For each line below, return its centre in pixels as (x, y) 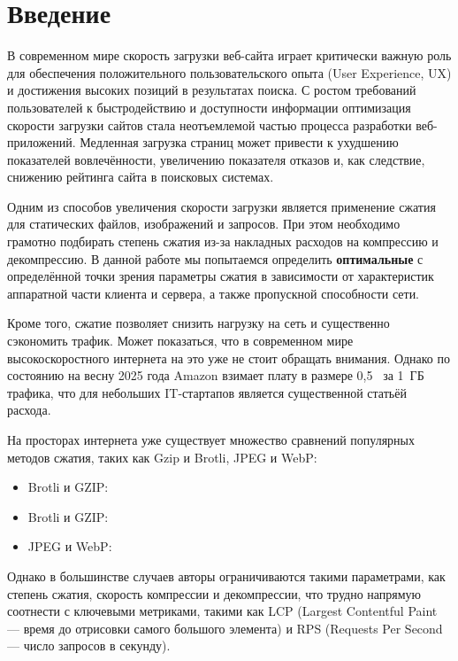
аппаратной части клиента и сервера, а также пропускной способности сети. (214, 293)
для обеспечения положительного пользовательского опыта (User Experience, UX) (229, 72)
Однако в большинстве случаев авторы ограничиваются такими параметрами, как (226, 575)
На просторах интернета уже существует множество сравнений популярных (211, 439)
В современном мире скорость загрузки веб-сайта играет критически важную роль (229, 55)
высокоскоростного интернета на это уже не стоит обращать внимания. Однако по (229, 358)
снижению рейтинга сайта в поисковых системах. (141, 177)
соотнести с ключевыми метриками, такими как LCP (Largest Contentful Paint (222, 611)
